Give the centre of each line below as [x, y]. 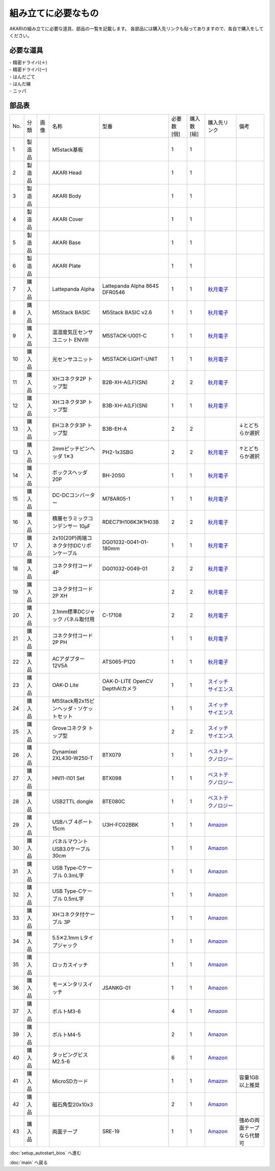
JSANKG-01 [116, 988]
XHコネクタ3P [69, 402]
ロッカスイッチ [70, 965]
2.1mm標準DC [68, 612]
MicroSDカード [70, 1081]
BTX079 [112, 755]
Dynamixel [65, 752]
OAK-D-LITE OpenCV [128, 681]
